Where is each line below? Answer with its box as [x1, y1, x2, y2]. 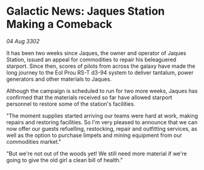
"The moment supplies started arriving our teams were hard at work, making [6, 112, 199, 119]
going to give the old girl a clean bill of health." [6, 156, 123, 163]
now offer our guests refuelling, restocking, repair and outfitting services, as [6, 125, 198, 132]
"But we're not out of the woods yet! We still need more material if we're [6, 150, 187, 157]
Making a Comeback [6, 17, 113, 31]
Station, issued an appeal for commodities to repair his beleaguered [6, 56, 177, 63]
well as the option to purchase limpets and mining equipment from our [6, 131, 183, 139]
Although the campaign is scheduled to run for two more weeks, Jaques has [6, 87, 198, 94]
